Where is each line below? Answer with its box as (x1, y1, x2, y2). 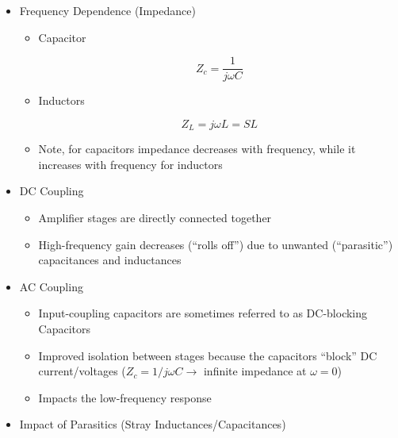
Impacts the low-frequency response (38, 389, 212, 405)
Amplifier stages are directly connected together (38, 209, 272, 226)
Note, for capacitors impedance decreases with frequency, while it (38, 140, 356, 157)
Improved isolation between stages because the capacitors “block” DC (38, 347, 377, 363)
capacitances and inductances (38, 252, 182, 268)
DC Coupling (19, 182, 84, 199)
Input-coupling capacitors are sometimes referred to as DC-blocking (38, 305, 368, 321)
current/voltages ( (38, 363, 126, 379)
